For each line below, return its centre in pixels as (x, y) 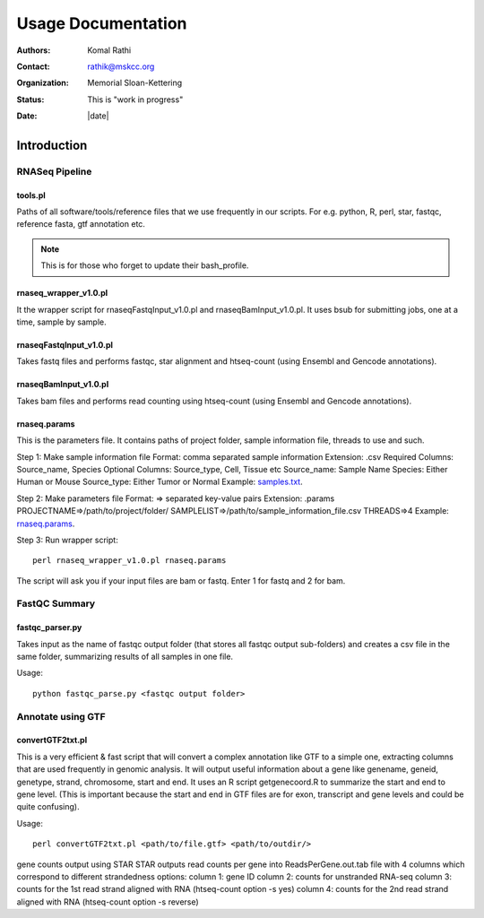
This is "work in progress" (135, 100)
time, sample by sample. (61, 322)
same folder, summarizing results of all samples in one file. (125, 657)
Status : (30, 100)
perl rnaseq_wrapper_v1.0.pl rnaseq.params (130, 561)
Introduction (52, 145)
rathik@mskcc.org (121, 66)
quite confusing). (48, 807)
